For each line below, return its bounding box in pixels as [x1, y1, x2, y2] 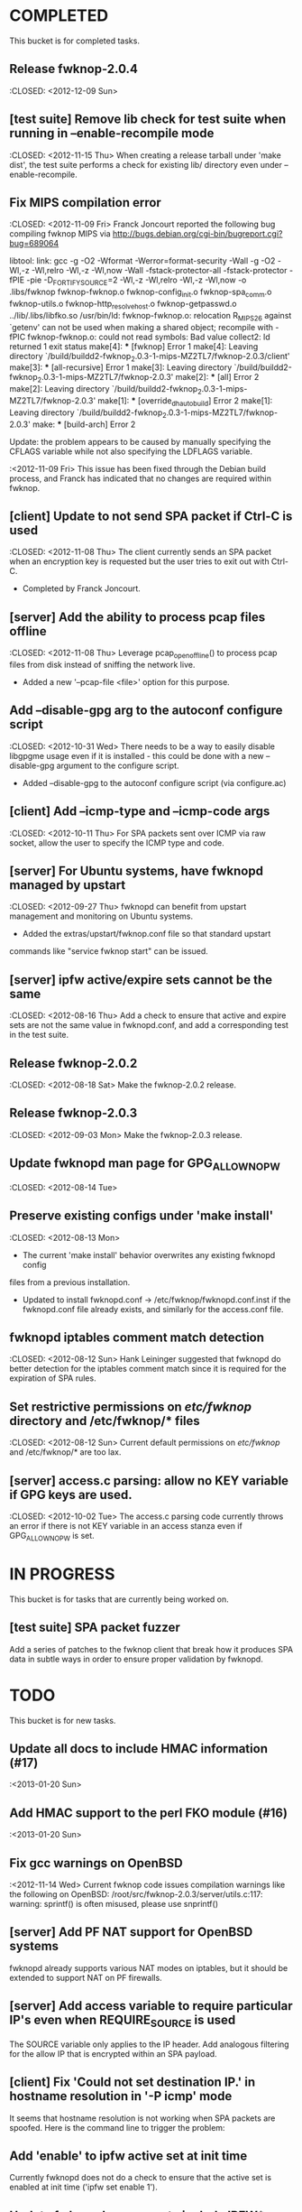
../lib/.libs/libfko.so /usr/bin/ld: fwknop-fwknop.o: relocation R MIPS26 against [9, 310, 292, 323]
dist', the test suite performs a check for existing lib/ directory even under [9, 159, 282, 170]
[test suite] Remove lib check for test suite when [9, 112, 287, 127]
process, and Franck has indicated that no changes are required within [9, 473, 272, 484]
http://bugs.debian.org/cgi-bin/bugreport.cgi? [112, 228, 283, 239]
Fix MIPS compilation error [9, 195, 162, 210]
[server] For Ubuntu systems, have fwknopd [9, 863, 264, 878]
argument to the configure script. [56, 760, 179, 771]
